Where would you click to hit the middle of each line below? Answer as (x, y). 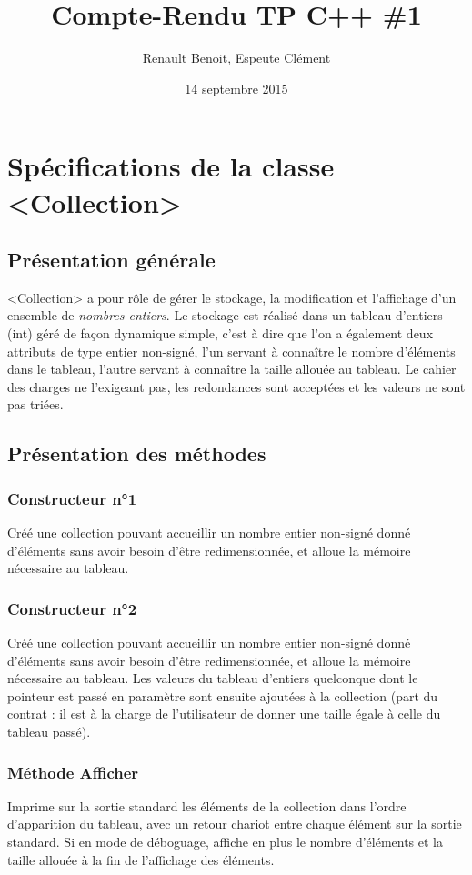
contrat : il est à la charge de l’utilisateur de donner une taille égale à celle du (224, 714)
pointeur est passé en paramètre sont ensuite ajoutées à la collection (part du (223, 695)
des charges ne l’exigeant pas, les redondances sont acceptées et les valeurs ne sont (236, 386)
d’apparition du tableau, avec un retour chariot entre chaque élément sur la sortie (235, 824)
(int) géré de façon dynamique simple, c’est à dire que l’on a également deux (221, 333)
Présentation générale (111, 260)
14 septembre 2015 (236, 88)
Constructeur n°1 (72, 498)
